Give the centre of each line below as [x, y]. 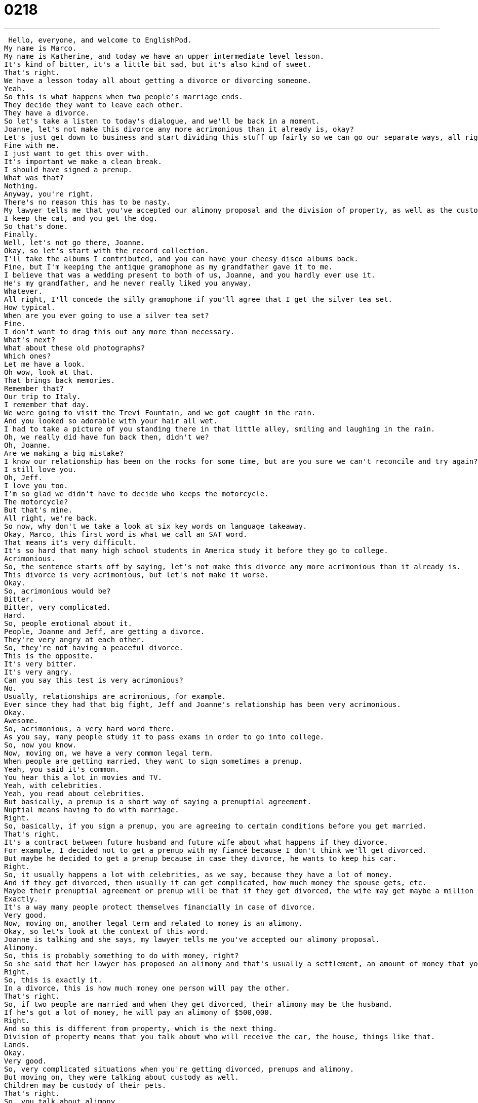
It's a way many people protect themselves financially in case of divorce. [160, 907]
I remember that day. [47, 404]
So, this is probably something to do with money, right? [122, 955]
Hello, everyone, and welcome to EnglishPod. [100, 40]
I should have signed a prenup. [68, 169]
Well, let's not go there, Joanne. [75, 242]
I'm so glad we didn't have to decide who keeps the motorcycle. [136, 494]
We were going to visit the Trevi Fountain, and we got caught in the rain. [160, 412]
